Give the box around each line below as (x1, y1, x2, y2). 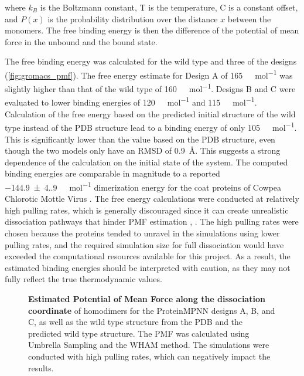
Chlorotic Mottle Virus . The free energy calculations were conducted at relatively (5, 192, 299, 205)
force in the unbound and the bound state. (5, 35, 158, 48)
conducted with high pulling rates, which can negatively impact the (28, 350, 271, 362)
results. (28, 361, 54, 374)
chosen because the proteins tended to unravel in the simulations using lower (5, 226, 280, 239)
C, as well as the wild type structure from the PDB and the (28, 316, 243, 328)
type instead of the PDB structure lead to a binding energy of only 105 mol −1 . (5, 120, 297, 133)
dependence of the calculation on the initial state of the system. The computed (5, 155, 288, 168)
